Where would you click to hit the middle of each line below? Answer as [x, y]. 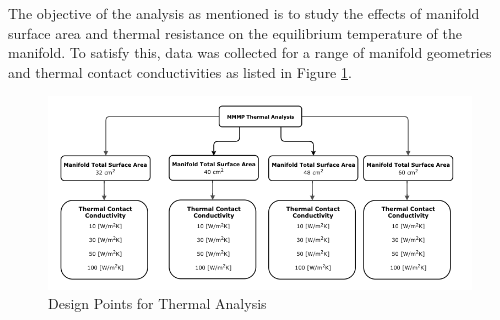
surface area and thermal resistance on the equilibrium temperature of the [235, 32]
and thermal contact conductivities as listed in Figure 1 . [180, 71]
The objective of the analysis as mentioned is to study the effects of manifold [244, 13]
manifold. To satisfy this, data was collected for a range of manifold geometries [250, 52]
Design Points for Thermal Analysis [157, 303]
